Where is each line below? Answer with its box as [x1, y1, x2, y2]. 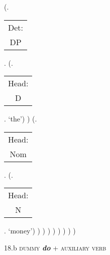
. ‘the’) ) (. [4, 113, 37, 124]
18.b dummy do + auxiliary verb [4, 242, 106, 252]
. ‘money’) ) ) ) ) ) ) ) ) [4, 225, 76, 236]
